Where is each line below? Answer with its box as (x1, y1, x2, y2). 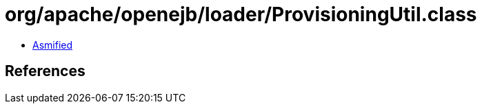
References (5, 62, 86, 80)
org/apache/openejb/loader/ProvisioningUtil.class (5, 3, 477, 26)
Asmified (32, 38, 73, 51)
